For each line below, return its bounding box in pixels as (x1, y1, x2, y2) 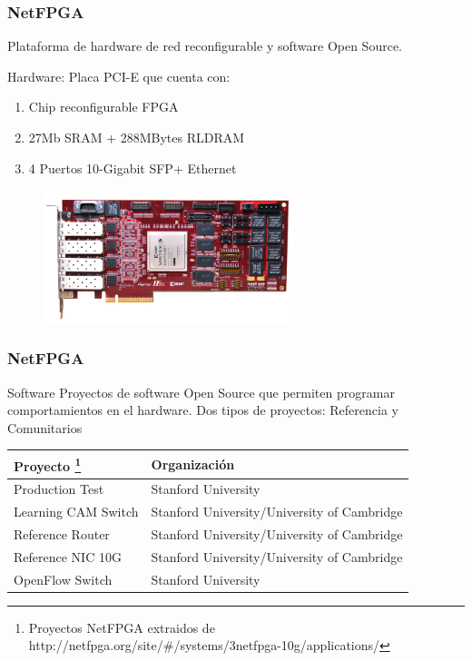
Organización (151, 454, 235, 473)
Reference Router (14, 525, 110, 544)
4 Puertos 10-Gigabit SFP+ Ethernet (28, 158, 237, 177)
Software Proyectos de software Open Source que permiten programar (7, 382, 395, 401)
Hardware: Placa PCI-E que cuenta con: (7, 66, 231, 85)
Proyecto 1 (14, 453, 82, 475)
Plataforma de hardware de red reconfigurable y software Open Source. (7, 36, 402, 55)
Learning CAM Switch (14, 502, 139, 521)
